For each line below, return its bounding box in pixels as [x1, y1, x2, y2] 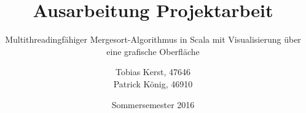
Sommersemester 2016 [111, 98, 195, 111]
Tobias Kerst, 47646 [116, 65, 190, 78]
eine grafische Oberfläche [106, 45, 200, 57]
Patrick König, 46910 [113, 77, 193, 90]
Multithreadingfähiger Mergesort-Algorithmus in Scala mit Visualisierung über [5, 33, 301, 46]
